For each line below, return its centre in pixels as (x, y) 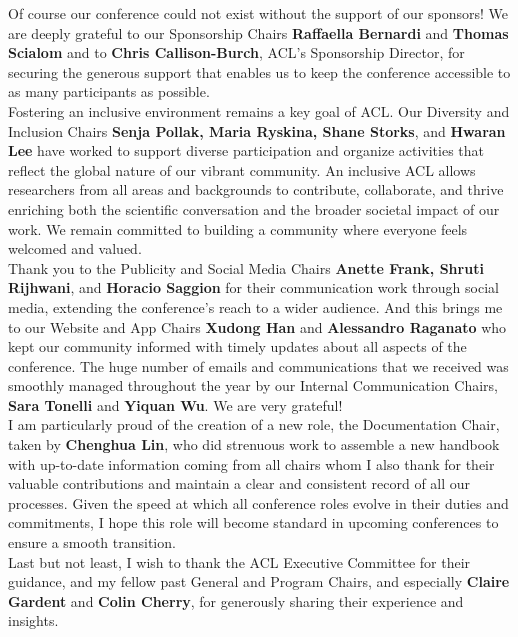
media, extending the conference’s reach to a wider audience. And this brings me (255, 306)
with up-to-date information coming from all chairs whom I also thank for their (251, 463)
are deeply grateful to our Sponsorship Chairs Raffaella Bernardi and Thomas (258, 32)
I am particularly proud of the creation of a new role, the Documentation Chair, (254, 424)
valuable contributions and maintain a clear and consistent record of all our (239, 483)
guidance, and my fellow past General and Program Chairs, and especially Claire (259, 581)
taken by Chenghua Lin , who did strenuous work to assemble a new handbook (254, 444)
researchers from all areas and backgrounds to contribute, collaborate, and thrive (256, 189)
